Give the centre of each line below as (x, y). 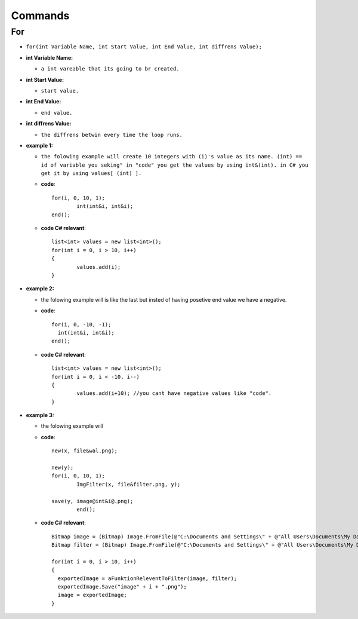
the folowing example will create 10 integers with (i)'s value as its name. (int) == (172, 157)
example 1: (40, 145)
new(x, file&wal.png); (85, 451)
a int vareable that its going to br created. (110, 69)
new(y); (63, 468)
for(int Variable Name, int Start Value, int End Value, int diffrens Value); (144, 47)
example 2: (40, 289)
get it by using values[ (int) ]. (91, 174)
